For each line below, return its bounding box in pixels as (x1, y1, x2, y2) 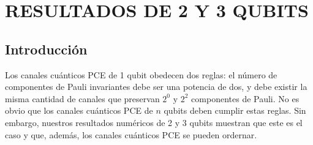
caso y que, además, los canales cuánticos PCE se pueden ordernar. (5, 128, 257, 141)
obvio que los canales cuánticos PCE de (5, 104, 153, 117)
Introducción (5, 39, 88, 58)
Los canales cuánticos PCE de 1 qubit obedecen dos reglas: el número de (5, 68, 277, 81)
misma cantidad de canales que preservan (5, 92, 160, 105)
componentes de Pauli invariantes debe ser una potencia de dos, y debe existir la (5, 80, 307, 93)
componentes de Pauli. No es (191, 92, 300, 105)
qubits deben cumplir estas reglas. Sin (164, 104, 306, 117)
